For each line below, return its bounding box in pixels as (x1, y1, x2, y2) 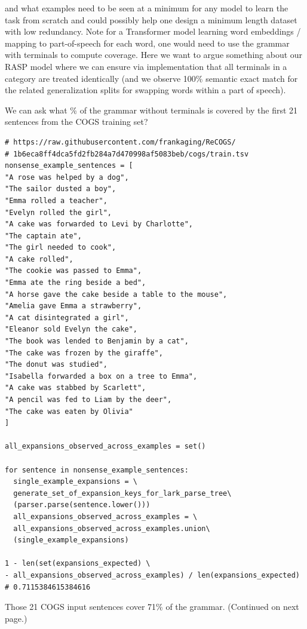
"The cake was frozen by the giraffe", (5, 348, 163, 357)
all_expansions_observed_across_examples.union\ (13, 524, 210, 533)
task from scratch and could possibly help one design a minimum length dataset (5, 13, 297, 26)
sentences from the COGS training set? (5, 115, 148, 128)
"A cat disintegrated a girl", (5, 313, 129, 322)
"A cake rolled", (5, 254, 73, 263)
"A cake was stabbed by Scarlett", (5, 383, 146, 392)
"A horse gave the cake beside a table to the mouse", (5, 290, 228, 299)
